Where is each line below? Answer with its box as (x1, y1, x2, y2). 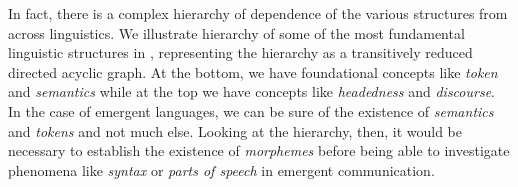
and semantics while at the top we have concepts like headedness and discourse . (8, 81, 495, 102)
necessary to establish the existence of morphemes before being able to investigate (8, 140, 510, 161)
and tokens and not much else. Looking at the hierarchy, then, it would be (8, 120, 462, 141)
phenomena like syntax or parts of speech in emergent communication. (8, 159, 435, 180)
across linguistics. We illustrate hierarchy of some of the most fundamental (8, 22, 465, 43)
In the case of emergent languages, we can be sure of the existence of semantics (8, 100, 494, 121)
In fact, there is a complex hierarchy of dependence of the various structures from (8, 3, 508, 23)
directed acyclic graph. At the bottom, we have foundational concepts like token (8, 61, 498, 82)
